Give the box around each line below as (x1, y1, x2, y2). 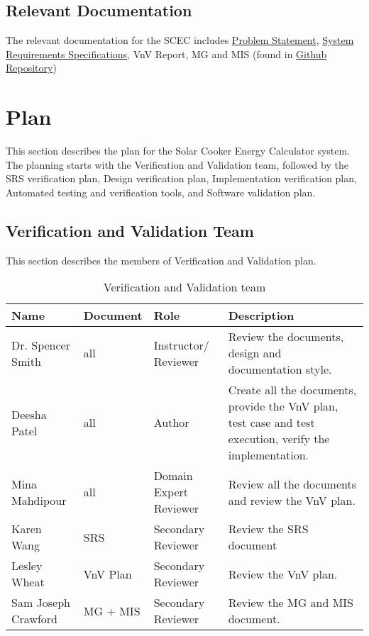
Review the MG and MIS (228, 594, 354, 611)
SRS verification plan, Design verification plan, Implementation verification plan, (6, 171, 357, 186)
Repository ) (6, 60, 57, 75)
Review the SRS (228, 520, 309, 537)
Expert (153, 484, 188, 501)
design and (228, 345, 282, 362)
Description (228, 307, 294, 324)
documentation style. (228, 361, 332, 378)
